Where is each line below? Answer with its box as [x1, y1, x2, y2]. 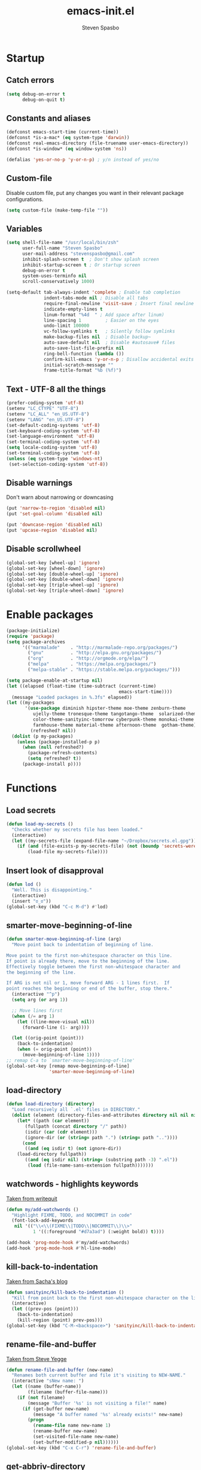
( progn [28, 1417, 44, 1423]
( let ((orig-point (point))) [11, 1035, 84, 1041]
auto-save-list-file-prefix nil [44, 345, 124, 351]
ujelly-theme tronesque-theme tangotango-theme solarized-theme [32, 711, 199, 717]
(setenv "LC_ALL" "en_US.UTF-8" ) [6, 411, 90, 417]
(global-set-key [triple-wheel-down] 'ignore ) [6, 588, 124, 594]
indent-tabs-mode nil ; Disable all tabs [44, 295, 148, 301]
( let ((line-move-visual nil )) [17, 1019, 95, 1025]
